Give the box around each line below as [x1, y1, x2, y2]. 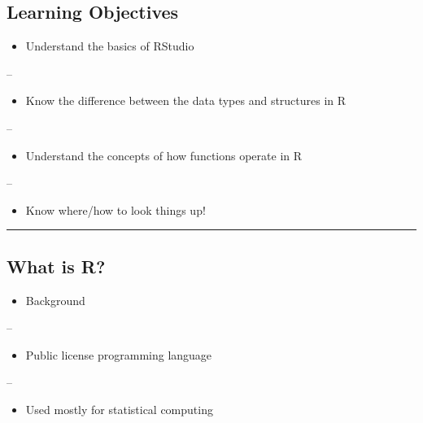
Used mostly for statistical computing [25, 400, 213, 417]
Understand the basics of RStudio [25, 37, 194, 55]
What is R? [7, 253, 106, 278]
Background [25, 291, 85, 308]
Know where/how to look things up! [25, 201, 206, 218]
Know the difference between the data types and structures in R [25, 92, 347, 109]
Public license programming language [25, 346, 212, 363]
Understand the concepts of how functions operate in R [25, 146, 303, 164]
